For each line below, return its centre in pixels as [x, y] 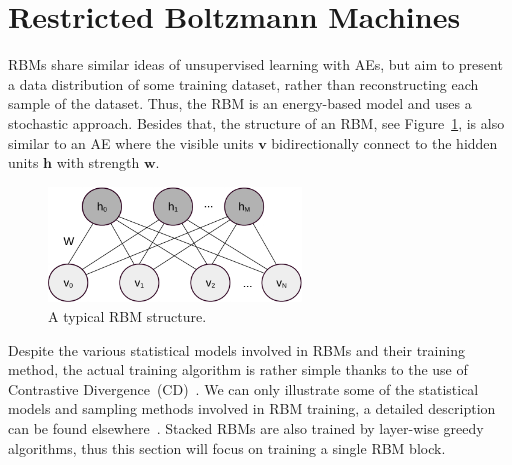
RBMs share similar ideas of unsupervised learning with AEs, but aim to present [255, 64]
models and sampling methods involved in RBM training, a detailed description [252, 408]
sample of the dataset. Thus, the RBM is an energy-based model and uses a [240, 103]
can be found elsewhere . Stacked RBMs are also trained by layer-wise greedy [246, 427]
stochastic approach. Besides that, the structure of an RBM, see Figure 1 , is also [256, 122]
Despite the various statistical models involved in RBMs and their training [236, 349]
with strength [98, 162]
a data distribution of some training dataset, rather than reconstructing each [243, 83]
